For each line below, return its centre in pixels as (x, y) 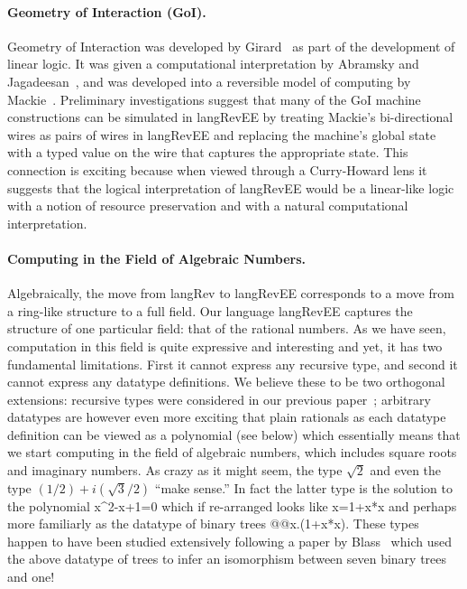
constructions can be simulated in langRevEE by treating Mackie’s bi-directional (230, 117)
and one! (31, 577)
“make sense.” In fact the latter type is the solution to (303, 487)
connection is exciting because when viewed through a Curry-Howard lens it (217, 169)
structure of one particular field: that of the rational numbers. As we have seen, (227, 328)
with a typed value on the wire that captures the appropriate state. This (208, 152)
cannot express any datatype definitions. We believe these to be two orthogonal (226, 382)
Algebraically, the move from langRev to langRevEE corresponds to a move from (231, 293)
